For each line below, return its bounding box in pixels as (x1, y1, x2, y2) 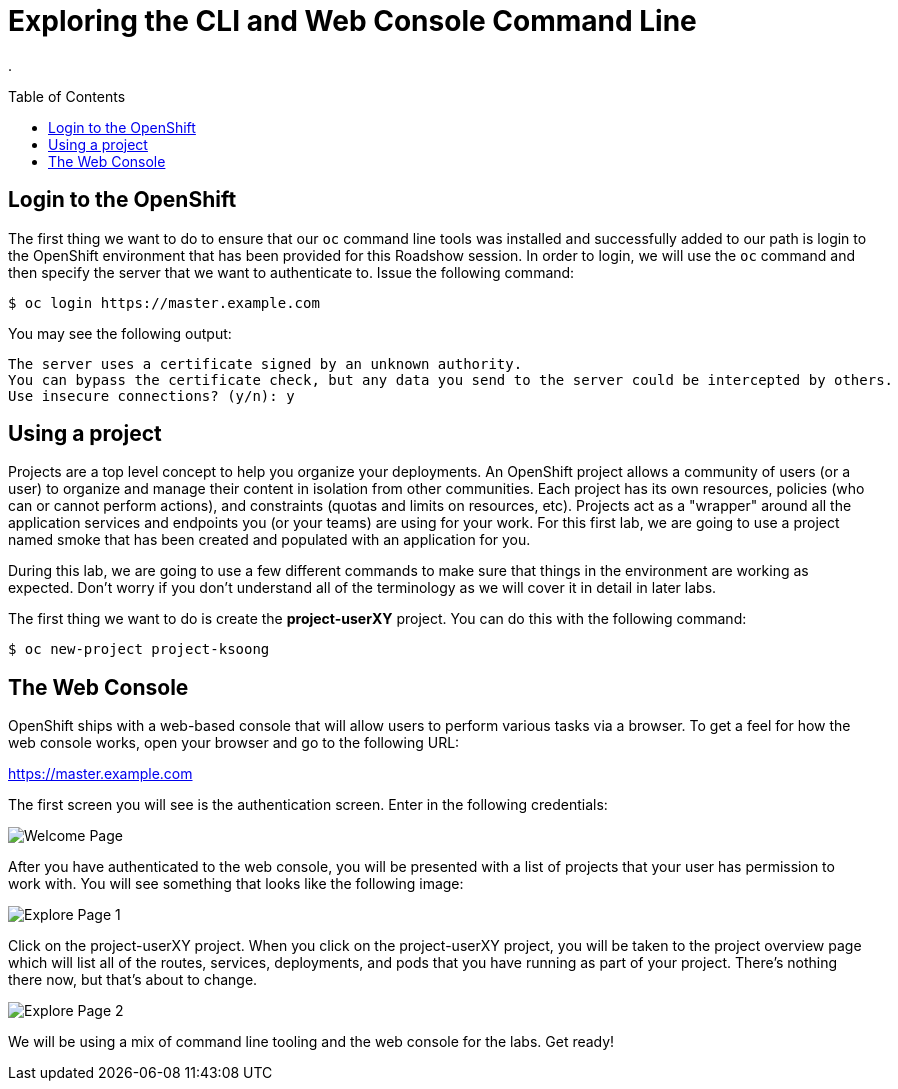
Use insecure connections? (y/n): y (8, 387, 295, 404)
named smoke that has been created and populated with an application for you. (8, 531, 531, 549)
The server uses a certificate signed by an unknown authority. (8, 355, 523, 372)
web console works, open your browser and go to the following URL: (8, 734, 460, 752)
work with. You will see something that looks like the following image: (8, 875, 464, 893)
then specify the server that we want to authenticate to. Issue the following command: (8, 263, 575, 281)
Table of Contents (8, 87, 126, 105)
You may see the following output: (8, 324, 232, 342)
